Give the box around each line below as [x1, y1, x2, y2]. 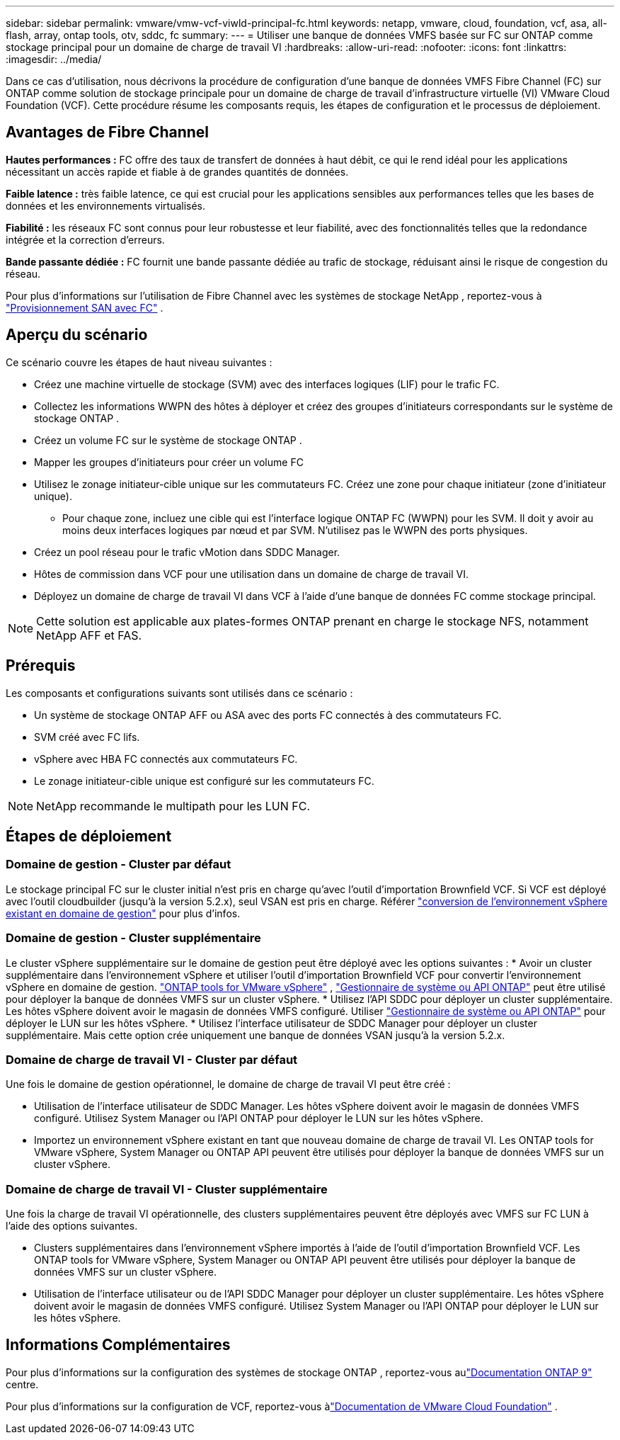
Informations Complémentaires [6, 1336, 231, 1354]
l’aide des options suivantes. [6, 1220, 138, 1232]
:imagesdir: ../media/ [6, 53, 102, 65]
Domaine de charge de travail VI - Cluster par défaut [6, 1052, 298, 1067]
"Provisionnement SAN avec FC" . [6, 301, 163, 314]
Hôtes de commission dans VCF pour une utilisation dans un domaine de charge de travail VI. [34, 567, 469, 580]
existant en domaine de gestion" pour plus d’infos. [6, 907, 241, 919]
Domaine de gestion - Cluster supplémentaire [6, 931, 261, 946]
